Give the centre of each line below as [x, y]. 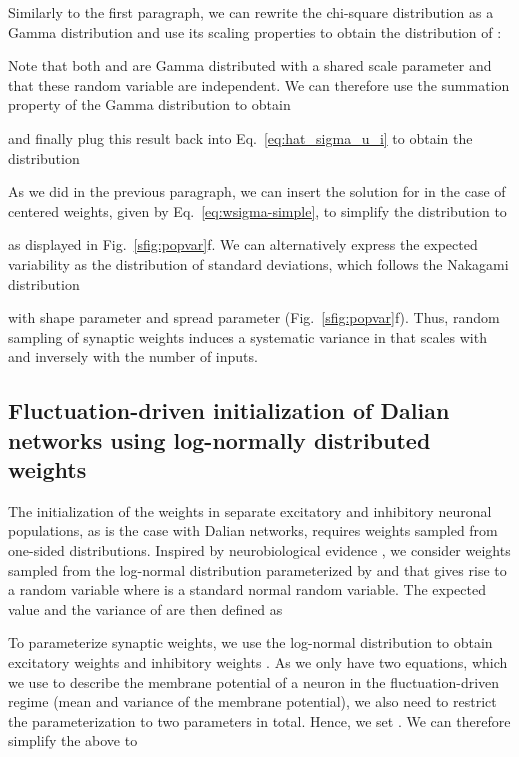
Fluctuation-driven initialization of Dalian [229, 410]
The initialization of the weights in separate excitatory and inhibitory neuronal [250, 510]
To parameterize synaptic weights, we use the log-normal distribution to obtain [250, 642]
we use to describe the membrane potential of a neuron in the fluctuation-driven [254, 681]
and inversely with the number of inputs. [133, 356]
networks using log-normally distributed [219, 439]
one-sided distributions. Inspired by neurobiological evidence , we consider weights [259, 550]
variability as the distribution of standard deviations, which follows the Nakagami [258, 263]
